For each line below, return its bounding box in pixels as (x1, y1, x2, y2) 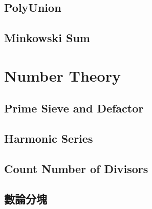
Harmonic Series (4, 130, 93, 146)
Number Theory (4, 65, 121, 86)
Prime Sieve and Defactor (4, 100, 144, 116)
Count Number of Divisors (4, 160, 148, 176)
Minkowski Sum (4, 30, 90, 46)
